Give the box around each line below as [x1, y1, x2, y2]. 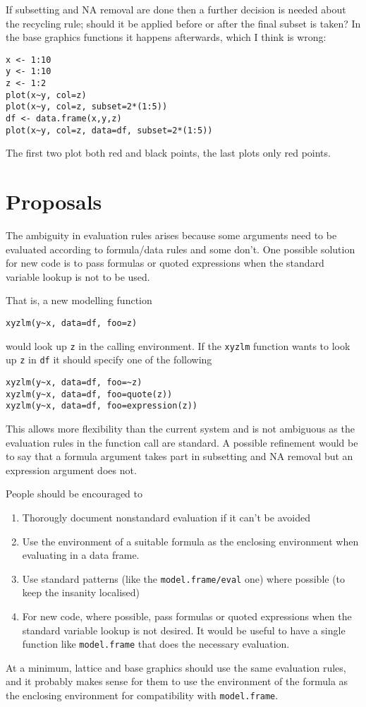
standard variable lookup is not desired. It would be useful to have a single [22, 622, 346, 637]
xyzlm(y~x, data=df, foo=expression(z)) [6, 401, 198, 411]
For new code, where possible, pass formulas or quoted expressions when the [22, 609, 352, 623]
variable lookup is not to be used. [6, 269, 150, 284]
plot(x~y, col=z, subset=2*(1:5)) [6, 102, 168, 112]
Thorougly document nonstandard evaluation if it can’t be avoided [22, 509, 310, 524]
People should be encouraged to [6, 486, 142, 501]
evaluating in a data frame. [22, 548, 140, 562]
